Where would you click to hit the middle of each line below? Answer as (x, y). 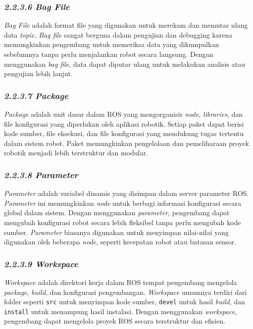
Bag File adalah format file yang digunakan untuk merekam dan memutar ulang (126, 25)
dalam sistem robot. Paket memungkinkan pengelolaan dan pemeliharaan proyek (126, 143)
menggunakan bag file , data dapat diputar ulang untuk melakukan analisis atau (125, 64)
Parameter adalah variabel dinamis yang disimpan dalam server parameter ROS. (126, 193)
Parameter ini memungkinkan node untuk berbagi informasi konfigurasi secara (123, 203)
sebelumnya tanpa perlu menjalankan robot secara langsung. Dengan (109, 54)
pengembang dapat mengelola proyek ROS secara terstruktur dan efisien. (115, 321)
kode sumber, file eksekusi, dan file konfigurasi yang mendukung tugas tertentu (124, 133)
